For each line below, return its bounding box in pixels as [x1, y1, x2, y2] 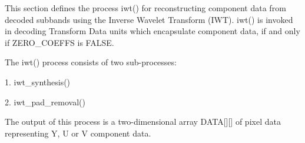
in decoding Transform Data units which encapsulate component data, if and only [5, 25, 300, 37]
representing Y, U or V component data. [5, 127, 151, 139]
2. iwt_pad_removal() [5, 95, 85, 108]
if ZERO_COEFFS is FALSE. [5, 36, 114, 48]
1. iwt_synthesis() [5, 75, 71, 88]
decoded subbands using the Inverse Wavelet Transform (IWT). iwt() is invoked [5, 13, 293, 25]
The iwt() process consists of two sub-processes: [5, 56, 177, 68]
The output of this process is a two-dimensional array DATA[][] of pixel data [5, 115, 281, 128]
